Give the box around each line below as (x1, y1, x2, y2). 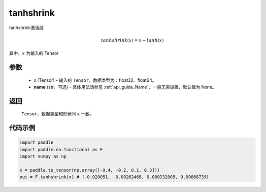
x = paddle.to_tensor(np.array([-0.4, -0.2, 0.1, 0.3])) (19, 167, 160, 173)
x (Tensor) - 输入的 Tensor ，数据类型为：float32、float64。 (33, 77, 157, 83)
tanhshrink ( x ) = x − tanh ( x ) (101, 37, 164, 43)
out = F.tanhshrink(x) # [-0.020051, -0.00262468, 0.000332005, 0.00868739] (19, 174, 209, 180)
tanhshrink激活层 (9, 25, 44, 31)
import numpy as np (19, 154, 66, 160)
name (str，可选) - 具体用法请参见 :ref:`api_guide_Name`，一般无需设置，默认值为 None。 (33, 84, 217, 90)
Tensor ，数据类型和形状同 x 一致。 (21, 111, 94, 117)
